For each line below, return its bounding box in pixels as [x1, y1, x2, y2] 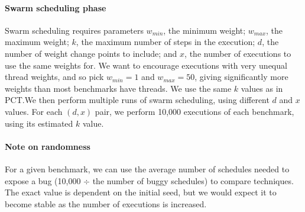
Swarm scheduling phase [5, 1, 106, 14]
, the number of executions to [184, 47, 291, 59]
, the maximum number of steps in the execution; [76, 36, 255, 48]
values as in [241, 82, 283, 94]
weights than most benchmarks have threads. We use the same [5, 82, 232, 94]
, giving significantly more [194, 70, 288, 83]
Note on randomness [5, 140, 90, 152]
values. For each [5, 105, 63, 117]
